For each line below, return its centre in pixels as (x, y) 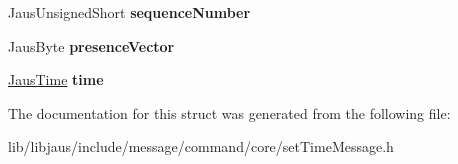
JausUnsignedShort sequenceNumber (129, 12)
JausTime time (56, 79)
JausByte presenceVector (91, 45)
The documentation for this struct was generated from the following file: (229, 112)
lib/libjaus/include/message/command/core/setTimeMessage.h (201, 146)
